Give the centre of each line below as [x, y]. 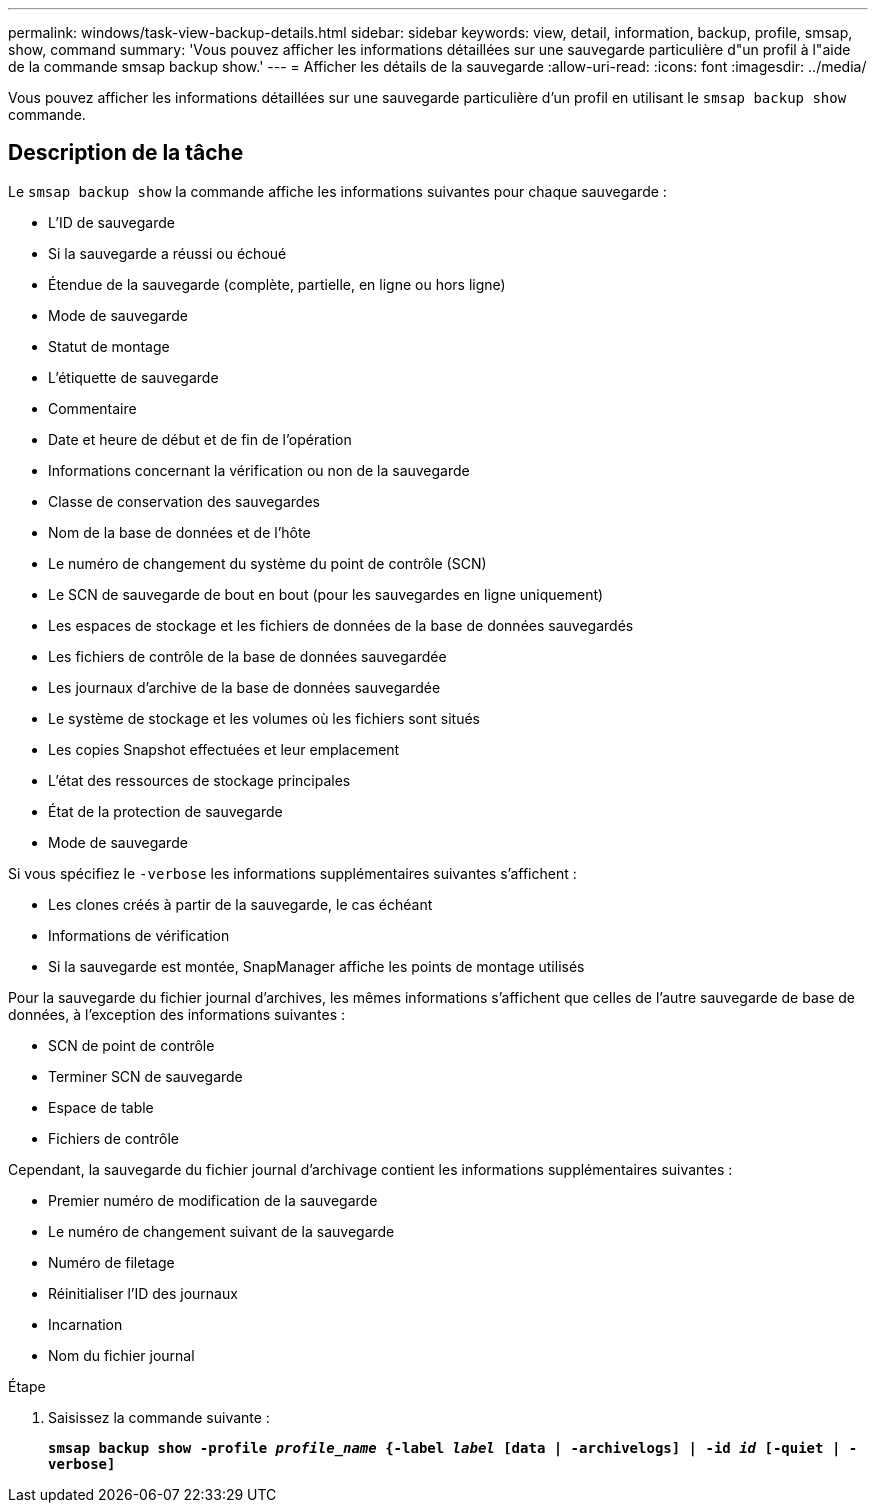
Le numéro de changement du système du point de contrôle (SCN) [267, 563]
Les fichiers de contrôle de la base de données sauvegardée [247, 656]
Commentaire [92, 408]
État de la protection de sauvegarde [165, 811]
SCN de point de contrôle [131, 1045]
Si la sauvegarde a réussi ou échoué [167, 253]
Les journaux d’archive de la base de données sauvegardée [244, 687]
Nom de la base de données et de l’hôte [179, 532]
